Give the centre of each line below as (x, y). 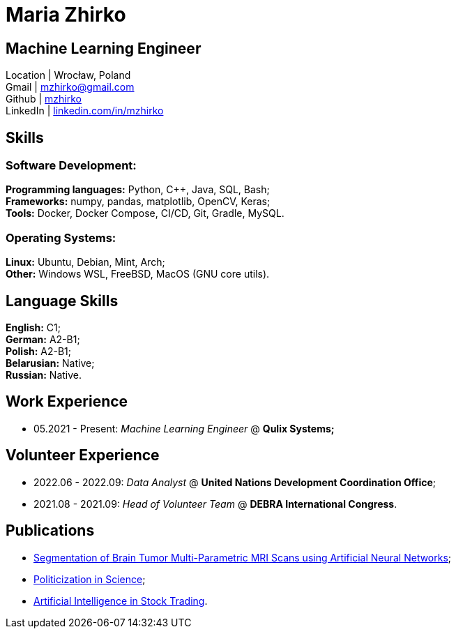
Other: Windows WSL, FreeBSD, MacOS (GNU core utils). (138, 274)
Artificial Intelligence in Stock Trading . (121, 601)
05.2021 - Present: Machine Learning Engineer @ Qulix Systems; (184, 428)
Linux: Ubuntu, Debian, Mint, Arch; (85, 262)
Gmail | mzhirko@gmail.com (70, 87)
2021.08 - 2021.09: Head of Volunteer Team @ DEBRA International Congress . (215, 504)
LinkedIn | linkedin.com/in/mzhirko (85, 111)
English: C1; (33, 327)
